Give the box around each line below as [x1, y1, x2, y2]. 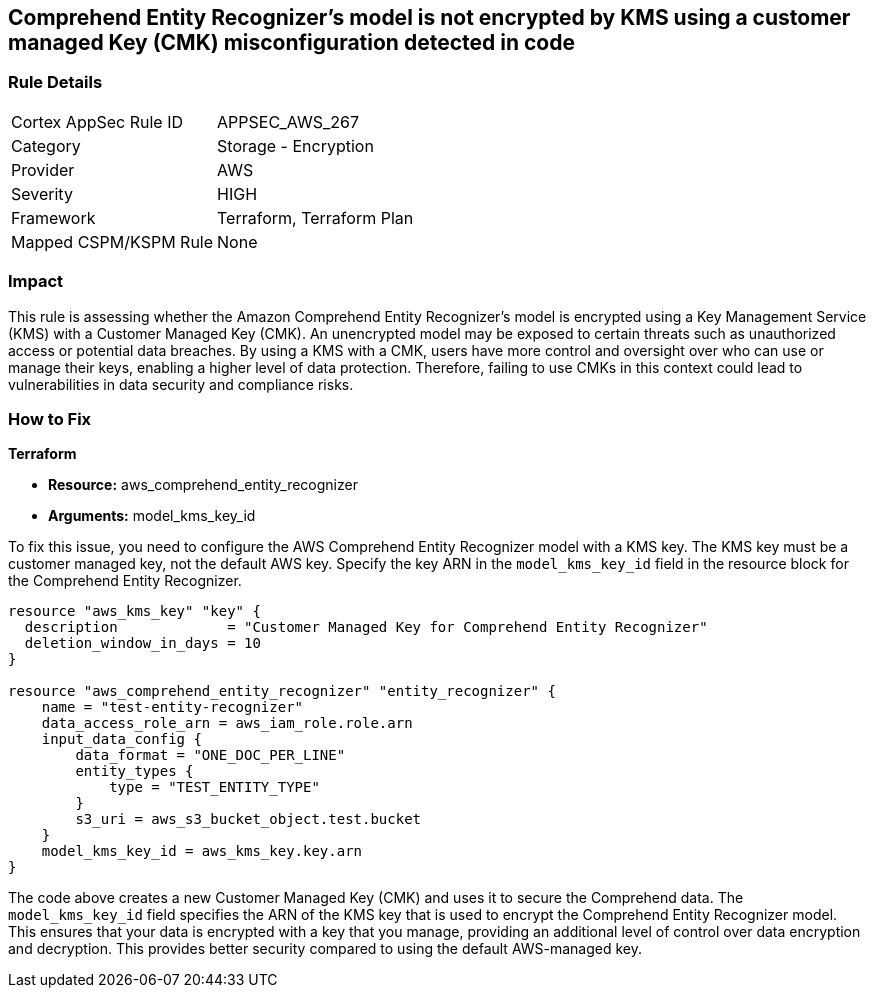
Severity [11, 183, 73, 204]
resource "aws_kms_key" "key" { [8, 603, 261, 620]
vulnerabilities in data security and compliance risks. [8, 375, 354, 393]
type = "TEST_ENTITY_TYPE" [109, 779, 320, 796]
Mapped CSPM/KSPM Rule [11, 231, 214, 252]
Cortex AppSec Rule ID [11, 111, 184, 132]
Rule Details [8, 72, 103, 93]
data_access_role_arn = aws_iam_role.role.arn [41, 715, 413, 732]
